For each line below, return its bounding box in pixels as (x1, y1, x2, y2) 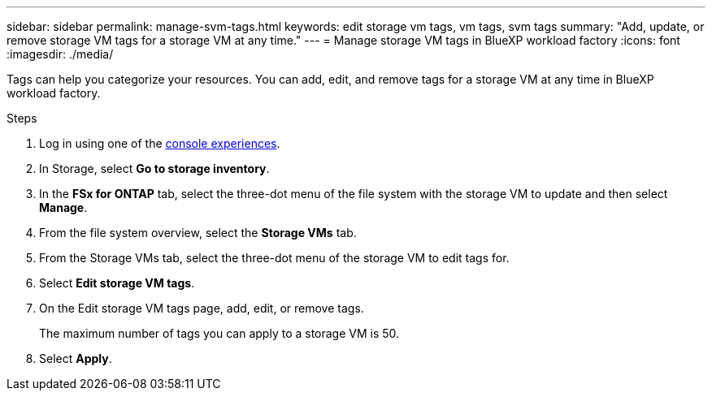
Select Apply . (39, 352, 112, 365)
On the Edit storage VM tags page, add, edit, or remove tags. (39, 301, 364, 315)
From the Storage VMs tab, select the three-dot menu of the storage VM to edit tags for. (39, 251, 510, 265)
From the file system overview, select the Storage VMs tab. (39, 226, 357, 239)
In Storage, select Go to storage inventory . (39, 162, 270, 175)
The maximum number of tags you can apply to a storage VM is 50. (39, 326, 400, 340)
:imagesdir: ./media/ (7, 47, 114, 61)
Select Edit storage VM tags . (39, 276, 195, 290)
